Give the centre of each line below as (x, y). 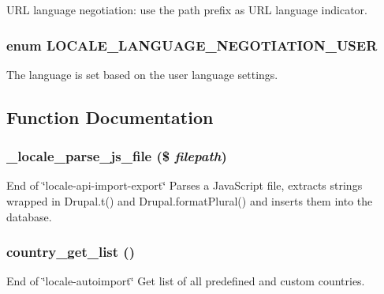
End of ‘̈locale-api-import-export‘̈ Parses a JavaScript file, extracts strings (185, 185)
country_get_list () (71, 252)
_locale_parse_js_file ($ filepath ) (117, 156)
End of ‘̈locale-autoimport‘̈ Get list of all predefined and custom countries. (186, 281)
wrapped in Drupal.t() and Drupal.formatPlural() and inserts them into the (190, 201)
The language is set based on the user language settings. (142, 74)
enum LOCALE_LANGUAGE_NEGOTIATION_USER (192, 45)
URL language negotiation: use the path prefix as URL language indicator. (187, 9)
